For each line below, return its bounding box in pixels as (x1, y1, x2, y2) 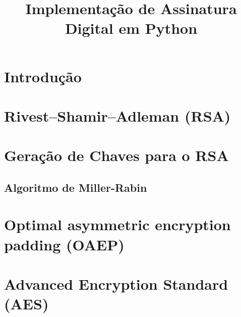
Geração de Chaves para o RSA (4, 145, 229, 166)
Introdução (4, 66, 82, 86)
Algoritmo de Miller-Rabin (4, 179, 147, 195)
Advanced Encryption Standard (4, 274, 228, 294)
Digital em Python (65, 18, 198, 38)
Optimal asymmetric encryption (4, 214, 231, 235)
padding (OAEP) (4, 234, 125, 254)
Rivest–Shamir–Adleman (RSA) (4, 105, 231, 126)
